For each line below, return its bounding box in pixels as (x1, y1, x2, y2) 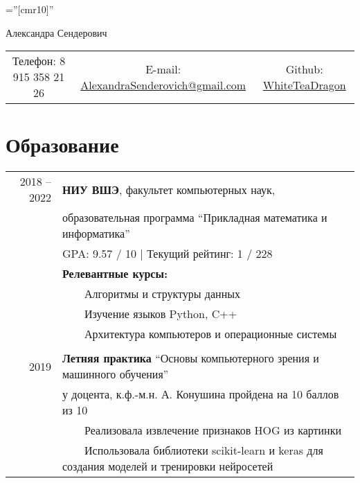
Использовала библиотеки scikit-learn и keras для (84, 442, 323, 459)
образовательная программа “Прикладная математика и (62, 209, 327, 226)
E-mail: (145, 60, 181, 77)
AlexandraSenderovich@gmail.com (80, 76, 246, 93)
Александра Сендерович (6, 25, 107, 39)
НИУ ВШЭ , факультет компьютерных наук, (62, 181, 276, 197)
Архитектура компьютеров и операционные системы (84, 326, 337, 342)
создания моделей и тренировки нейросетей (62, 458, 273, 475)
